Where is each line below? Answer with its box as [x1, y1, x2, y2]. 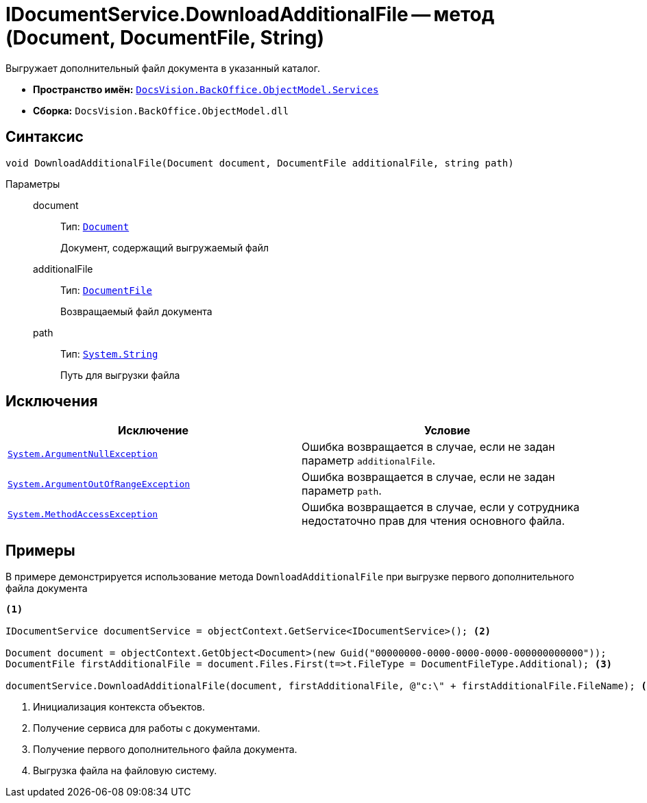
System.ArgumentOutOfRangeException [8, 478, 191, 489]
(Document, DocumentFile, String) [5, 26, 324, 49]
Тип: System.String [60, 347, 158, 360]
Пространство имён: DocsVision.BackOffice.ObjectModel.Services [33, 83, 379, 95]
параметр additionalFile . [302, 454, 436, 468]
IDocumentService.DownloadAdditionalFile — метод [5, 3, 495, 26]
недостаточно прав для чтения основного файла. [302, 514, 565, 528]
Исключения [5, 393, 98, 410]
